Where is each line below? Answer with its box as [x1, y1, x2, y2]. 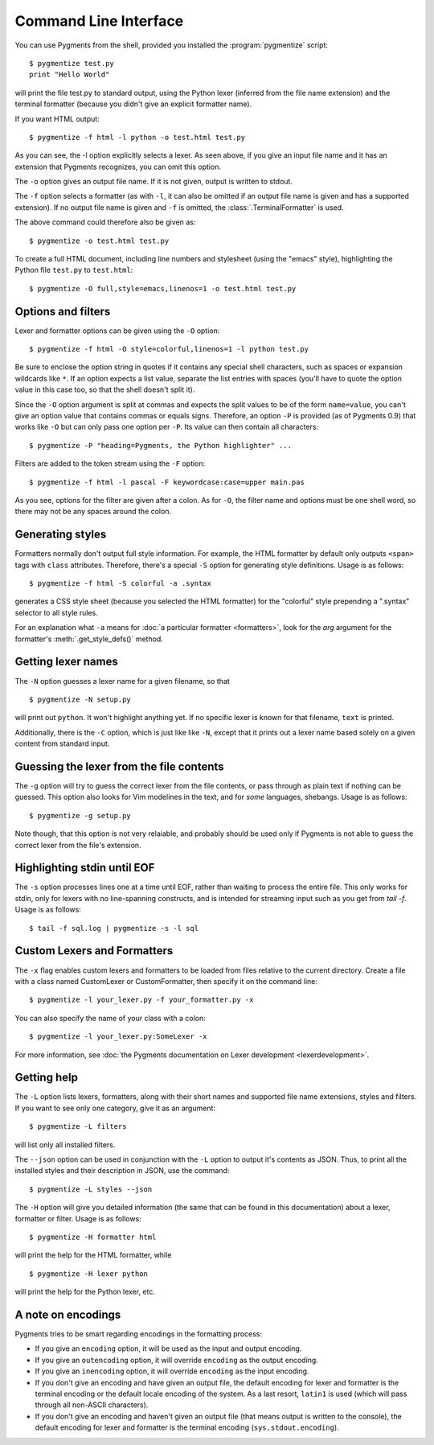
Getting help [14, 1071, 78, 1085]
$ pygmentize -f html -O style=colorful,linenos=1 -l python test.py [29, 344, 309, 354]
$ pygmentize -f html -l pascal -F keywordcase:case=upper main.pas [29, 477, 305, 487]
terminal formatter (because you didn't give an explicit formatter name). [14, 99, 252, 109]
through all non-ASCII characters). [35, 1400, 149, 1410]
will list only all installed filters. [14, 1139, 116, 1150]
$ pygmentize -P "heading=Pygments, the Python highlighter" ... [29, 441, 293, 450]
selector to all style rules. [14, 607, 98, 617]
